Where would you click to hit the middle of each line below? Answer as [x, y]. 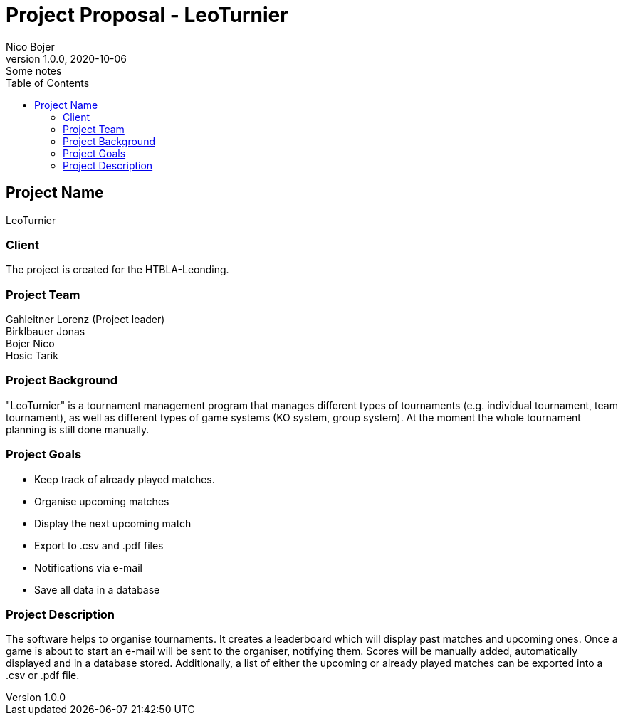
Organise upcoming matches [102, 501]
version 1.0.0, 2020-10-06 [67, 58]
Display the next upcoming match [113, 523]
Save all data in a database [97, 589]
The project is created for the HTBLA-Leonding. [117, 270]
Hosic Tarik [32, 356]
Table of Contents [48, 83]
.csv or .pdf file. [43, 675]
